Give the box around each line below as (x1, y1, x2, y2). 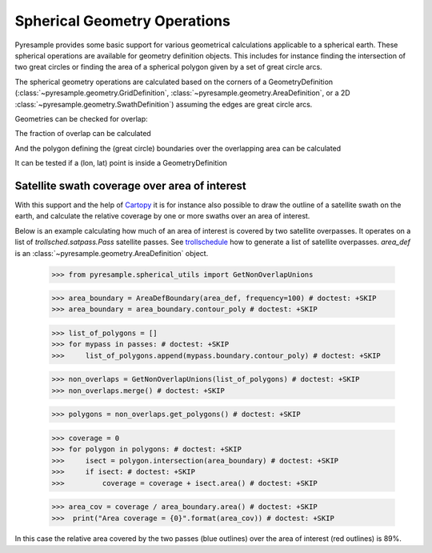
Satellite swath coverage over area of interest (14, 178, 247, 192)
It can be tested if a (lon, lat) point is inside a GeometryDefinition (14, 158, 228, 168)
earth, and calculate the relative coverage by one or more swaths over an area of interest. (14, 211, 310, 221)
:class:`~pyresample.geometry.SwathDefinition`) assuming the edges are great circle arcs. (14, 99, 313, 109)
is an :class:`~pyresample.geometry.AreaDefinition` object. (14, 248, 209, 258)
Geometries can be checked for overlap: (14, 114, 148, 123)
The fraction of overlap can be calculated (14, 129, 151, 138)
